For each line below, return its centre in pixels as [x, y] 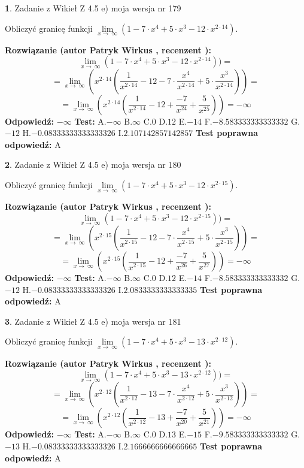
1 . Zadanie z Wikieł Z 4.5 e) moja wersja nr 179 [93, 8]
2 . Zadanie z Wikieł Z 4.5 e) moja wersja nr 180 [93, 164]
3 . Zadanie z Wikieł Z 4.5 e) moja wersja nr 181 [93, 321]
